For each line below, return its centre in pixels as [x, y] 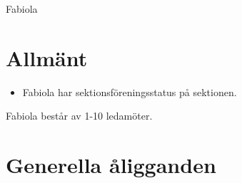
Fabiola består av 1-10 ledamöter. [79, 116]
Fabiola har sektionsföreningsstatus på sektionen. [130, 91]
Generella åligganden [111, 165]
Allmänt [47, 57]
